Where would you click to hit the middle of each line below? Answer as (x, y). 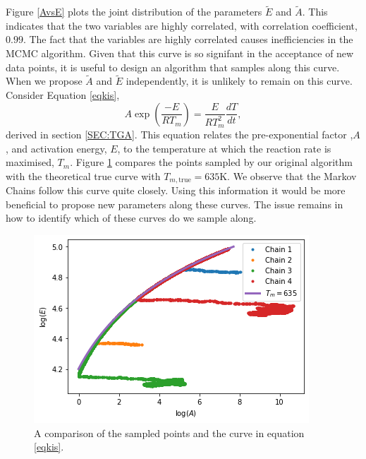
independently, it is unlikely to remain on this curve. (239, 81)
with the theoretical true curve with (83, 175)
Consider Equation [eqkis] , (63, 95)
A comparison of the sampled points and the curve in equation (169, 433)
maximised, (30, 162)
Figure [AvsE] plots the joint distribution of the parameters (134, 12)
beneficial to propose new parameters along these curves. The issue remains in (175, 204)
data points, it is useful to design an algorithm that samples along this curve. (173, 67)
